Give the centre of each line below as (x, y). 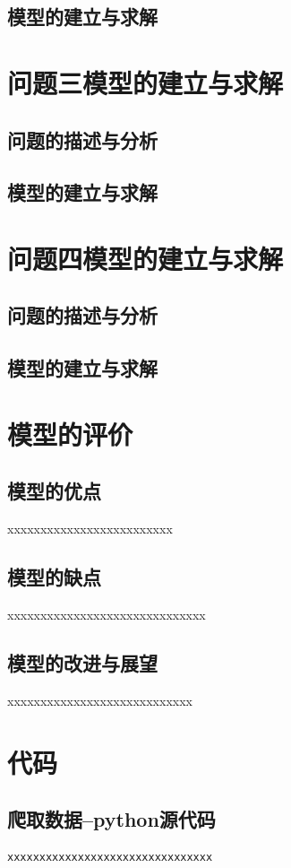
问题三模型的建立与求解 (145, 82)
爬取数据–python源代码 (111, 819)
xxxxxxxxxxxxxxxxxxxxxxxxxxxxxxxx (110, 857)
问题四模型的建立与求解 (145, 258)
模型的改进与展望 (82, 663)
